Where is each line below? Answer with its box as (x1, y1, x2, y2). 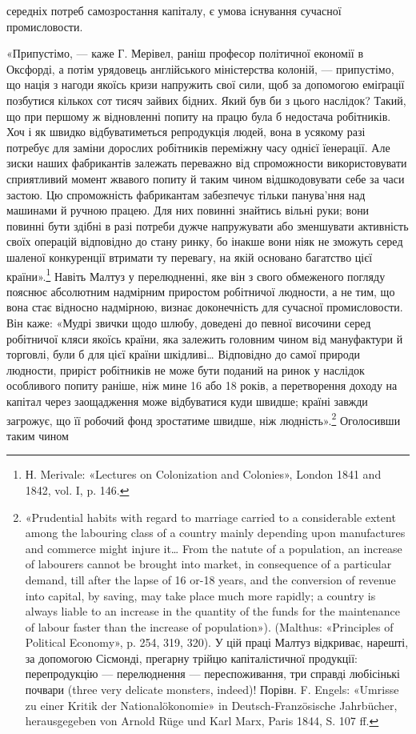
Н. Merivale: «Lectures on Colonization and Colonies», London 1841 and (25, 466, 382, 483)
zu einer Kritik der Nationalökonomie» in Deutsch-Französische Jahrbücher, (25, 696, 398, 713)
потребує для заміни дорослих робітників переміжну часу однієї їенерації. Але (6, 138, 390, 155)
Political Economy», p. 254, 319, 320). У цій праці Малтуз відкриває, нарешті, (25, 634, 409, 651)
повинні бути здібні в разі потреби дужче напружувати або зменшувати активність (6, 217, 409, 234)
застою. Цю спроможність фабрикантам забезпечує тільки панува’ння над (6, 186, 366, 203)
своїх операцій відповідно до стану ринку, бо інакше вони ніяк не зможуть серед (6, 233, 403, 250)
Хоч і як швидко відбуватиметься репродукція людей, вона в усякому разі (6, 123, 366, 140)
